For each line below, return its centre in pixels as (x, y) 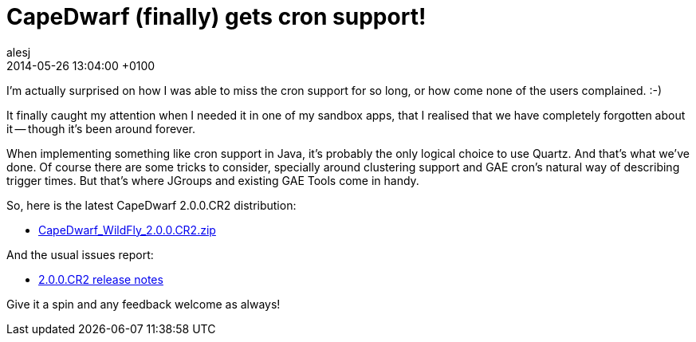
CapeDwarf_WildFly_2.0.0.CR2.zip (127, 230)
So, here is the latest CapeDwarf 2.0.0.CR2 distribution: (151, 205)
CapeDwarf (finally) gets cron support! (216, 17)
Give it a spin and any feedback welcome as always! (144, 304)
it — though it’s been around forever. (101, 128)
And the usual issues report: (80, 254)
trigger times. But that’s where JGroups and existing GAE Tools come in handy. (213, 180)
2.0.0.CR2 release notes (101, 279)
